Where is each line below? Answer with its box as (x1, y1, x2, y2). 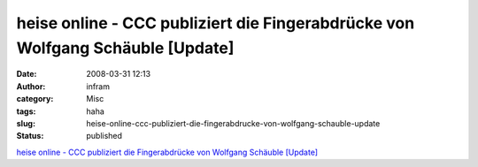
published (86, 131, 123, 141)
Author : (16, 80, 46, 92)
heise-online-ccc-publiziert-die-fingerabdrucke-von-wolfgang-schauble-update (86, 118, 381, 128)
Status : (16, 131, 44, 141)
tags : (16, 106, 36, 117)
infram (86, 80, 111, 92)
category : (16, 94, 54, 104)
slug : (16, 118, 35, 128)
